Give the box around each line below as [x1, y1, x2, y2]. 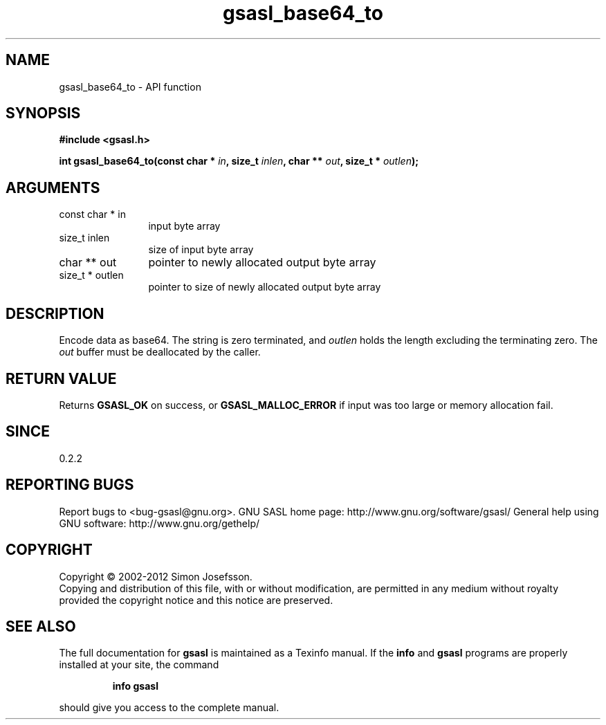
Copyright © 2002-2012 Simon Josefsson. [59, 570, 252, 582]
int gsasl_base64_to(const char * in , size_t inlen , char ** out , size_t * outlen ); [59, 155, 419, 167]
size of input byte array [148, 244, 254, 256]
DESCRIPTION [6, 304, 104, 322]
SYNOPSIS [6, 104, 81, 122]
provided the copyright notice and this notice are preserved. [59, 594, 333, 606]
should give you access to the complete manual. [59, 701, 279, 714]
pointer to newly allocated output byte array [148, 255, 376, 270]
